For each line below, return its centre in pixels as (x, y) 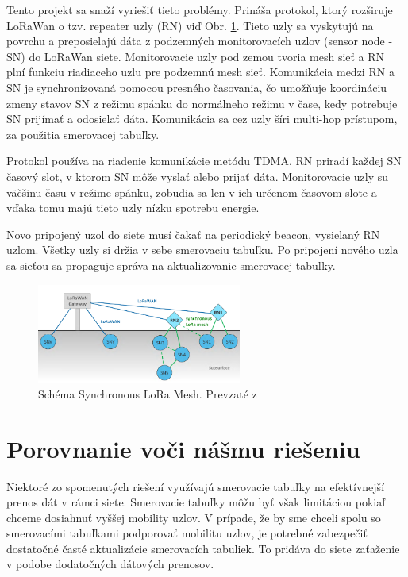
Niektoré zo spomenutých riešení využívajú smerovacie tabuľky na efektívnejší (196, 486)
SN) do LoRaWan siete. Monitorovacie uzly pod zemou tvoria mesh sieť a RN (196, 56)
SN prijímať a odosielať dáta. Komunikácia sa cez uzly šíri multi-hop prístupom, (202, 119)
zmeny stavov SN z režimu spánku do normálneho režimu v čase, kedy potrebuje (202, 103)
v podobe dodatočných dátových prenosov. (110, 564)
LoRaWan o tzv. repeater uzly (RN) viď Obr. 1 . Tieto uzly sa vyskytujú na (190, 25)
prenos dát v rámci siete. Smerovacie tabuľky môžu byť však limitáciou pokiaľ (196, 502)
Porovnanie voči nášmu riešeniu (183, 448)
